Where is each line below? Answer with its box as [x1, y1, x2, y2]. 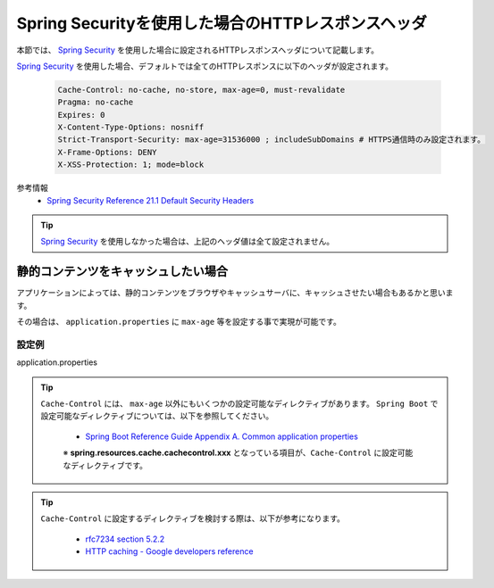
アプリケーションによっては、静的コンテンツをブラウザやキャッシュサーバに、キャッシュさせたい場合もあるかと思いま [16, 287, 454, 298]
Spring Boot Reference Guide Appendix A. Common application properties [85, 431, 359, 442]
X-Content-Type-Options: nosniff [57, 122, 205, 133]
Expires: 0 [57, 110, 105, 120]
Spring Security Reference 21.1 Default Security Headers [46, 195, 255, 205]
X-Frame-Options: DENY [57, 147, 157, 157]
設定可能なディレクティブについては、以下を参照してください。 [40, 410, 274, 421]
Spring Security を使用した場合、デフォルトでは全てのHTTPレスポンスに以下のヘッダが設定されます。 [16, 61, 393, 71]
